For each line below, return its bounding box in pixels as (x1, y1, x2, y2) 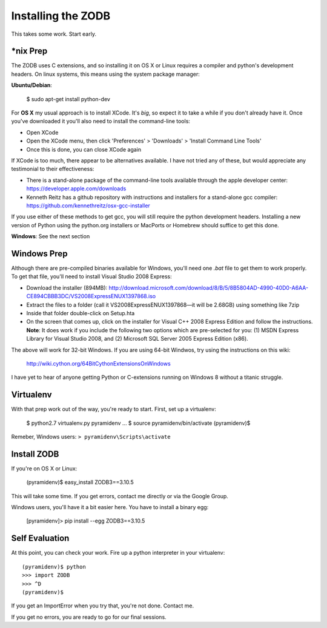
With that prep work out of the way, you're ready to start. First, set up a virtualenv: (11, 406, 216, 413)
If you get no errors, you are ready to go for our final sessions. (11, 613, 167, 621)
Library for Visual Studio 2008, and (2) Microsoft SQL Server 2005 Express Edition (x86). (26, 335, 248, 342)
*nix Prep (11, 46, 48, 56)
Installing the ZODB (11, 9, 111, 22)
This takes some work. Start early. (11, 30, 97, 38)
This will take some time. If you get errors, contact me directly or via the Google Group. (11, 492, 228, 499)
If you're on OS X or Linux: (11, 464, 78, 472)
